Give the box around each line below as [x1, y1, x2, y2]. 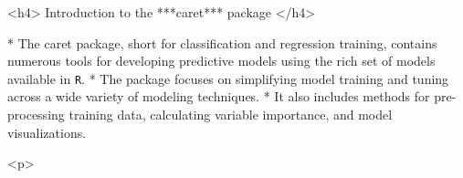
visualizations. [7, 122, 87, 141]
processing [7, 105, 65, 124]
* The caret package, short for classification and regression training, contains [7, 33, 437, 52]
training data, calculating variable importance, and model [68, 105, 393, 124]
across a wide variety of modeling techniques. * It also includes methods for [7, 87, 430, 106]
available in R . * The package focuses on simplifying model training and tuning [7, 68, 449, 88]
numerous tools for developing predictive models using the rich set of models [7, 51, 436, 70]
